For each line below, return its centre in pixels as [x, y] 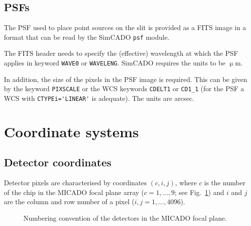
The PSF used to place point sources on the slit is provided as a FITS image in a [125, 27]
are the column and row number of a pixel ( [69, 202]
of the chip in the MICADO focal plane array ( [74, 192]
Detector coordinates [58, 162]
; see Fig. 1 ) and [199, 192]
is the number [225, 183]
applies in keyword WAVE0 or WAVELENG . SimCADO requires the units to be [115, 63]
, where [186, 183]
